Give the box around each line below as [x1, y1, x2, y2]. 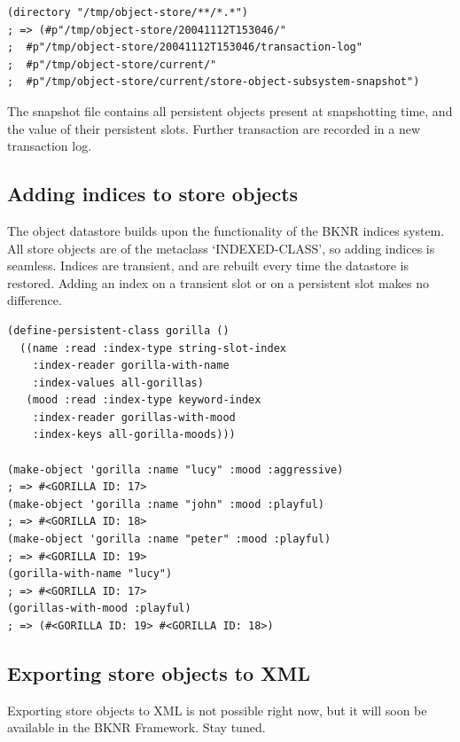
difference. [7, 291, 62, 309]
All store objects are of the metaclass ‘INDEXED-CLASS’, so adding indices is [7, 238, 435, 257]
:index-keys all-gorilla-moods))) [32, 428, 236, 441]
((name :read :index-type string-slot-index [19, 341, 286, 355]
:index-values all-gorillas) [32, 376, 204, 389]
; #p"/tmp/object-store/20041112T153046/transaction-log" [7, 41, 363, 54]
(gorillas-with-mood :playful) [7, 602, 191, 615]
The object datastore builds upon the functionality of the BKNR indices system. [7, 221, 445, 239]
